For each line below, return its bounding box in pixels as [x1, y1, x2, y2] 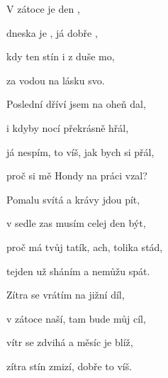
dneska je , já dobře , [6, 25, 98, 40]
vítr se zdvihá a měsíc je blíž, [6, 335, 133, 350]
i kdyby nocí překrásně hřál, [6, 120, 129, 135]
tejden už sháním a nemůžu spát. [6, 263, 150, 278]
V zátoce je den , [6, 1, 80, 16]
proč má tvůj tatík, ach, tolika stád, [6, 239, 163, 254]
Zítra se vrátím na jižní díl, [6, 287, 125, 302]
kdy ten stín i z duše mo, [6, 49, 115, 64]
